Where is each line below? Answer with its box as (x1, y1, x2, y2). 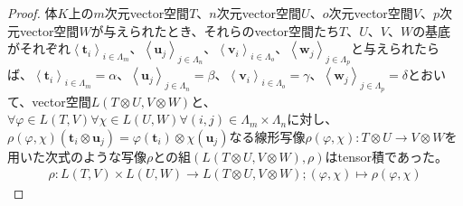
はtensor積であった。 (325, 146, 448, 165)
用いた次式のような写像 (7, 146, 146, 165)
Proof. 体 (7, 4, 58, 22)
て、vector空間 (7, 91, 91, 110)
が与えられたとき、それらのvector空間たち (90, 21, 339, 40)
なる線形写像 (229, 126, 306, 145)
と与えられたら (351, 39, 440, 58)
